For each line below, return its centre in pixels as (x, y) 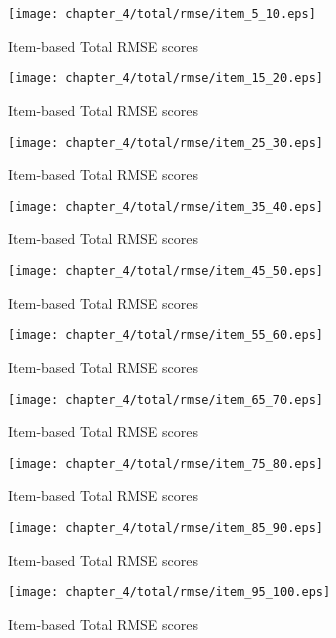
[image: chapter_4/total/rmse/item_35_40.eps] (165, 206)
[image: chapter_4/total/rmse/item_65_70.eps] (165, 399)
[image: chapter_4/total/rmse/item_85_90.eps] (165, 528)
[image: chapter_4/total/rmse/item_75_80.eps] (165, 463)
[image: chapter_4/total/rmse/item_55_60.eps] (165, 335)
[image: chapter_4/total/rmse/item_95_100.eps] (169, 592)
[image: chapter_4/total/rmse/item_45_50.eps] (165, 271)
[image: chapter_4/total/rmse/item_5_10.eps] (162, 14)
